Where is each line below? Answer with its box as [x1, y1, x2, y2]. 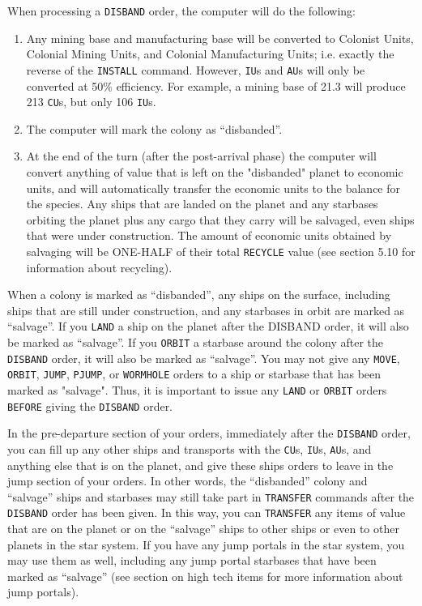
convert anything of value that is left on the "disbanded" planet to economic [26, 163, 403, 180]
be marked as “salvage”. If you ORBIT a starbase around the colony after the [7, 334, 384, 350]
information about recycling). [26, 258, 173, 275]
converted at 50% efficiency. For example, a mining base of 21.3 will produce [26, 77, 406, 94]
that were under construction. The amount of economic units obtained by [26, 227, 392, 244]
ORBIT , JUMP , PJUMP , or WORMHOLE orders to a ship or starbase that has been [7, 365, 382, 382]
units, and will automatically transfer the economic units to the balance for [26, 179, 400, 196]
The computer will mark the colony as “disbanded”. [26, 120, 283, 137]
